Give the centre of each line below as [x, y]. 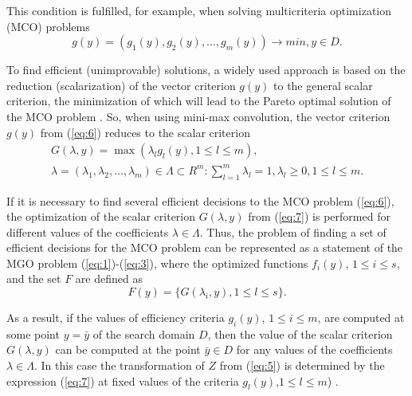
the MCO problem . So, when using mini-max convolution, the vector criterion [198, 116]
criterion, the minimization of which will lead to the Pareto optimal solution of [199, 101]
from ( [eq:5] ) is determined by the [302, 365]
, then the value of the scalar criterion [300, 333]
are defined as [109, 278]
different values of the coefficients [88, 231]
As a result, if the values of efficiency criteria [116, 318]
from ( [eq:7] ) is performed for [319, 216]
